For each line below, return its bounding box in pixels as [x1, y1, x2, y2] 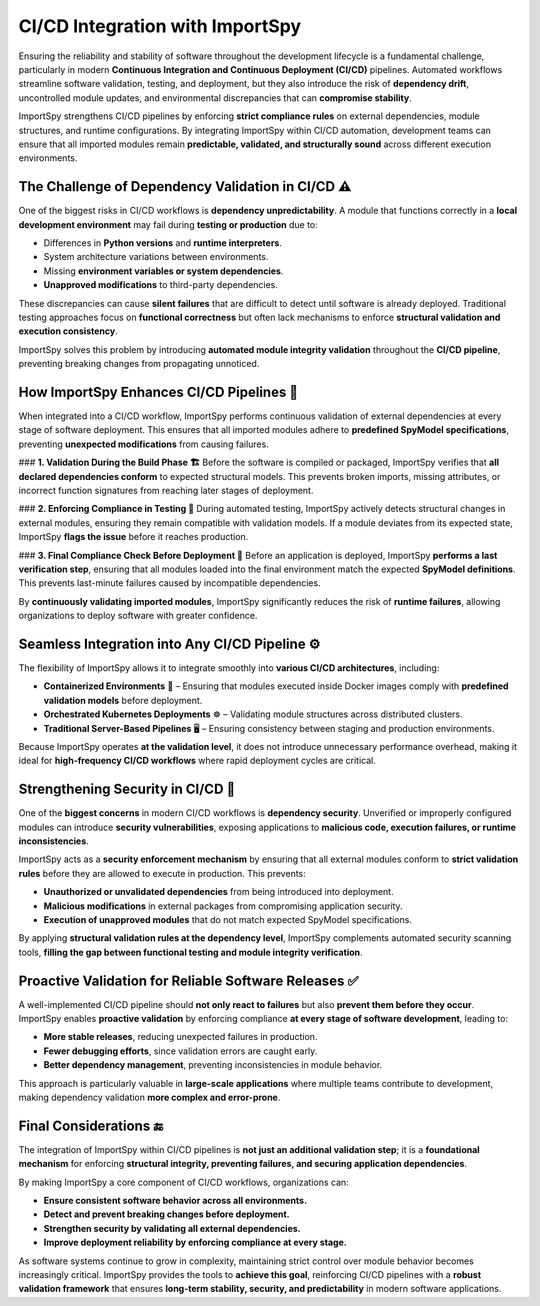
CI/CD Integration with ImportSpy [18, 15, 302, 37]
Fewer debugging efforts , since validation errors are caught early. [43, 1045, 318, 1057]
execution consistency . [18, 325, 119, 337]
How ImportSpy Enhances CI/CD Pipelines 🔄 [18, 383, 299, 400]
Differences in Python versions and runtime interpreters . [43, 236, 282, 249]
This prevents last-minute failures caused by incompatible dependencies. [18, 577, 321, 589]
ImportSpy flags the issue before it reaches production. [18, 531, 249, 543]
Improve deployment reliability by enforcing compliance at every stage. [43, 1236, 347, 1249]
